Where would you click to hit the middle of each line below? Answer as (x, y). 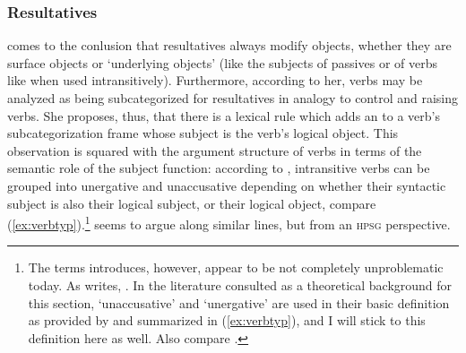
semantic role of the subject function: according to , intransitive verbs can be (219, 168)
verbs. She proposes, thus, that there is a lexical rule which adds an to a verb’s (224, 115)
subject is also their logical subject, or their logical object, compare (192, 203)
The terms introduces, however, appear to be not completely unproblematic (236, 267)
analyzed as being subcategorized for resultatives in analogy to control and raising (233, 98)
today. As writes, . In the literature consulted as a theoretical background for (240, 285)
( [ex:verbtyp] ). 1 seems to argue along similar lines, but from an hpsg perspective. (229, 223)
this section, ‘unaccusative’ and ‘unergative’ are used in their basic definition (239, 302)
